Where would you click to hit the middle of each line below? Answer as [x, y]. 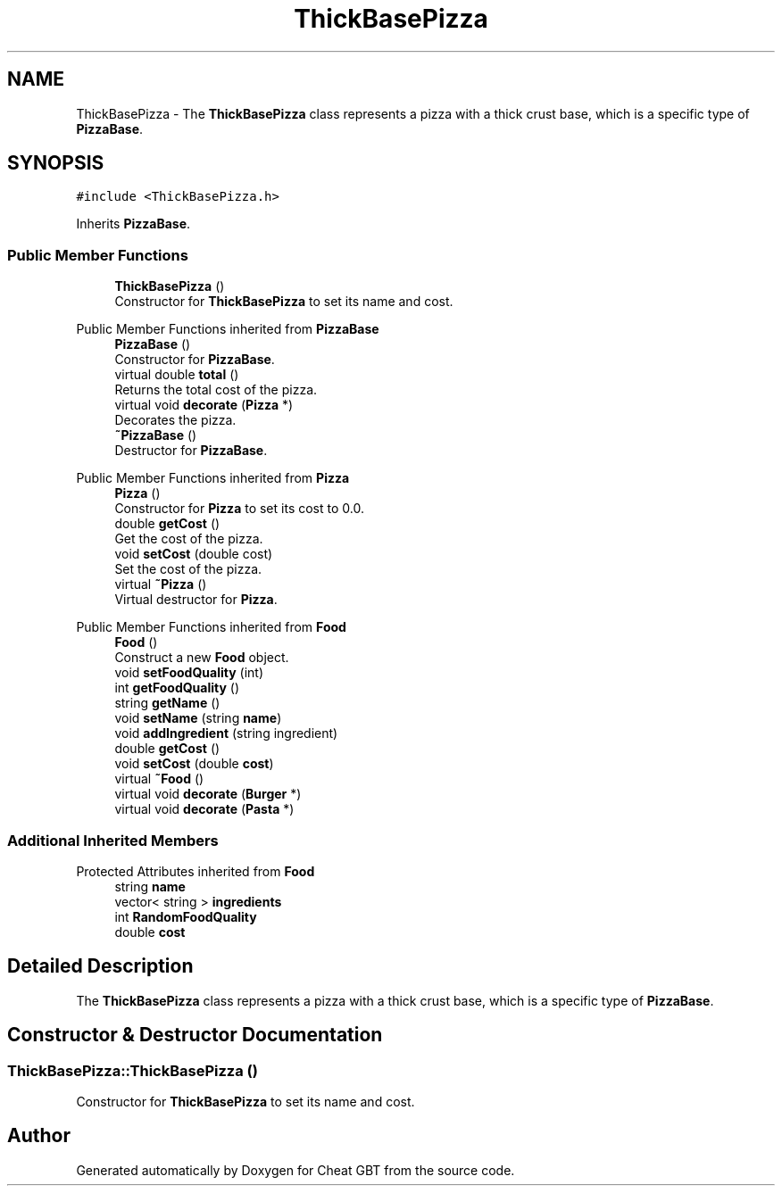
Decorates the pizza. [175, 420]
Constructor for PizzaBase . [195, 360]
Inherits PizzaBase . [133, 224]
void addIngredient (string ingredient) [226, 733]
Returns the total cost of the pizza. [216, 390]
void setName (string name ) [198, 718]
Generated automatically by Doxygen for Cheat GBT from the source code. [295, 1170]
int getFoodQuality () [177, 688]
